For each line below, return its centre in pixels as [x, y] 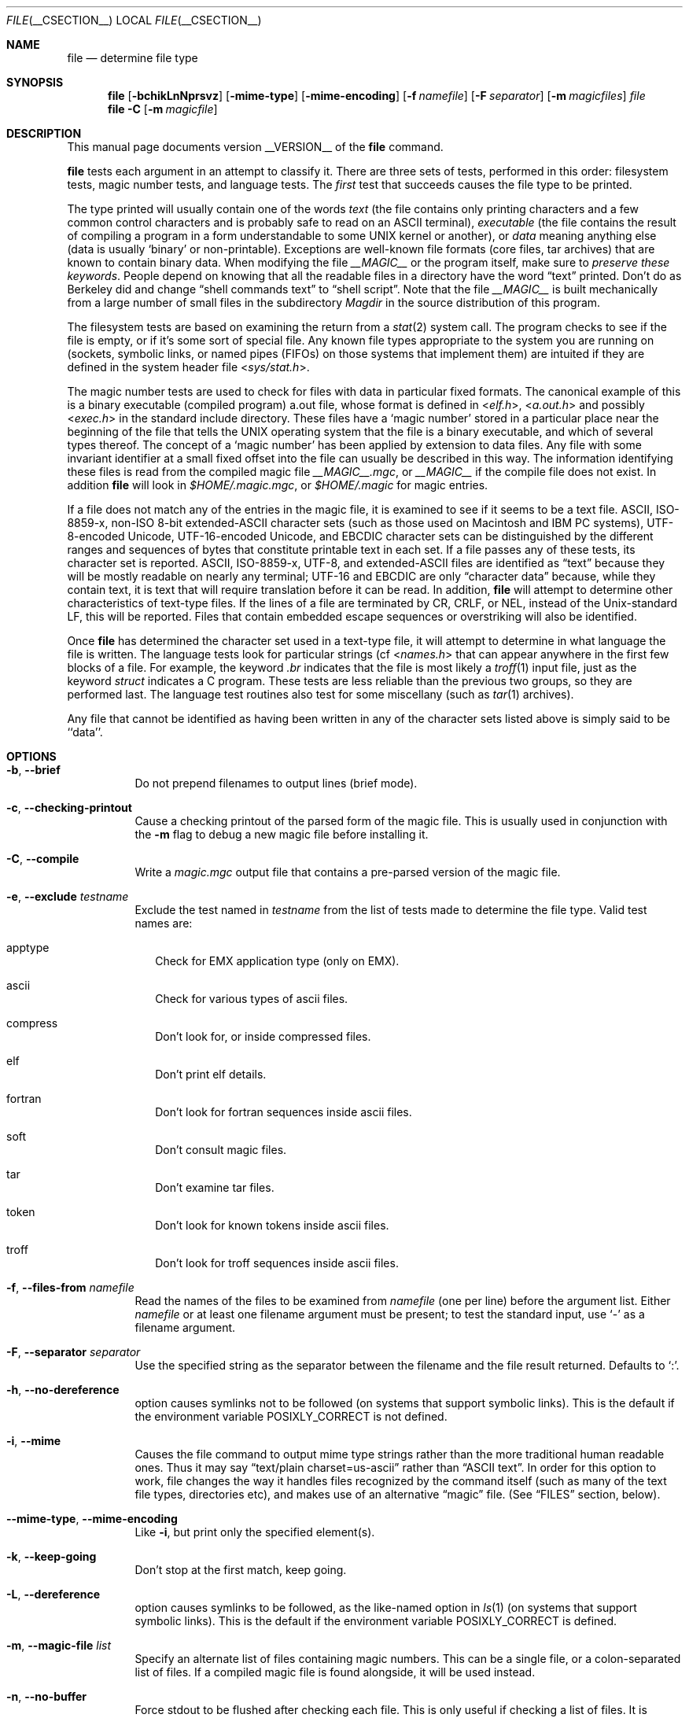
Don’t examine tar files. [215, 1187]
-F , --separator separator [74, 1352]
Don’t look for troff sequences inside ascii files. [277, 1263]
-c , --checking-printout [69, 807]
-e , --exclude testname [68, 896]
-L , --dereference [53, 1594]
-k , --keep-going [52, 1556]
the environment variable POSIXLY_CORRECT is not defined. [291, 1416]
